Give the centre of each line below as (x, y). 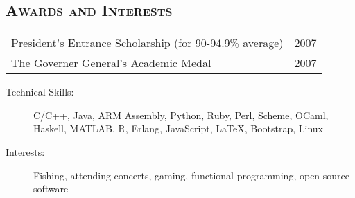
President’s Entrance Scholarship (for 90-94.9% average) (147, 43)
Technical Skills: (40, 92)
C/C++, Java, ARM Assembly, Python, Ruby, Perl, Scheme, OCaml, (181, 115)
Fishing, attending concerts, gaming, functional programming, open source (192, 175)
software (51, 189)
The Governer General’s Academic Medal (111, 63)
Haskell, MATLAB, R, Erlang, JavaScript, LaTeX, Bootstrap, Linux (178, 128)
